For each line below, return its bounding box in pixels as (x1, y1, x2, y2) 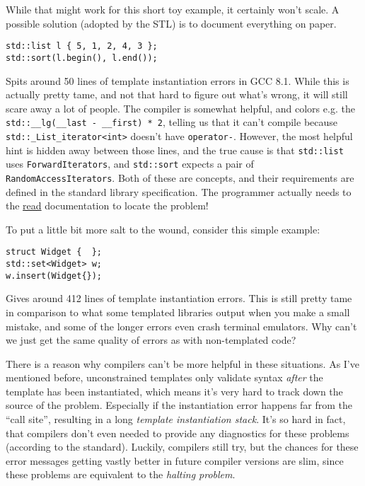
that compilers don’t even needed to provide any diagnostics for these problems (6, 425, 349, 440)
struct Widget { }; (6, 247, 103, 258)
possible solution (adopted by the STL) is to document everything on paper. (6, 16, 337, 30)
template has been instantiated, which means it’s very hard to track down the (6, 383, 343, 398)
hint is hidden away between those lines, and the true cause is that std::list (6, 142, 344, 157)
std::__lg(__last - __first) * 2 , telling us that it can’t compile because (6, 115, 338, 129)
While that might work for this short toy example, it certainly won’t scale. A (6, 2, 340, 16)
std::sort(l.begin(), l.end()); (6, 52, 158, 63)
